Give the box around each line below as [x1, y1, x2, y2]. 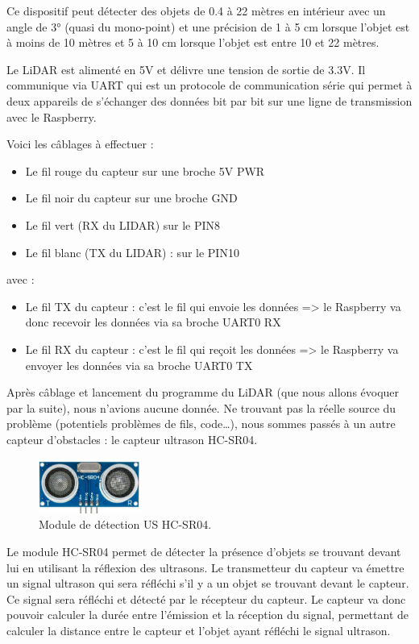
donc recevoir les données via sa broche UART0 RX [25, 314, 281, 330]
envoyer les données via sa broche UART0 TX [25, 356, 253, 373]
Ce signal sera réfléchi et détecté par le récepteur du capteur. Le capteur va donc [6, 590, 406, 607]
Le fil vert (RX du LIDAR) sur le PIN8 [25, 216, 221, 233]
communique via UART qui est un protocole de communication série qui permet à [6, 77, 413, 93]
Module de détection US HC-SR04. [39, 516, 212, 533]
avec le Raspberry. [6, 108, 97, 125]
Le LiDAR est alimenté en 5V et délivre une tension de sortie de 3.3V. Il [6, 60, 366, 77]
